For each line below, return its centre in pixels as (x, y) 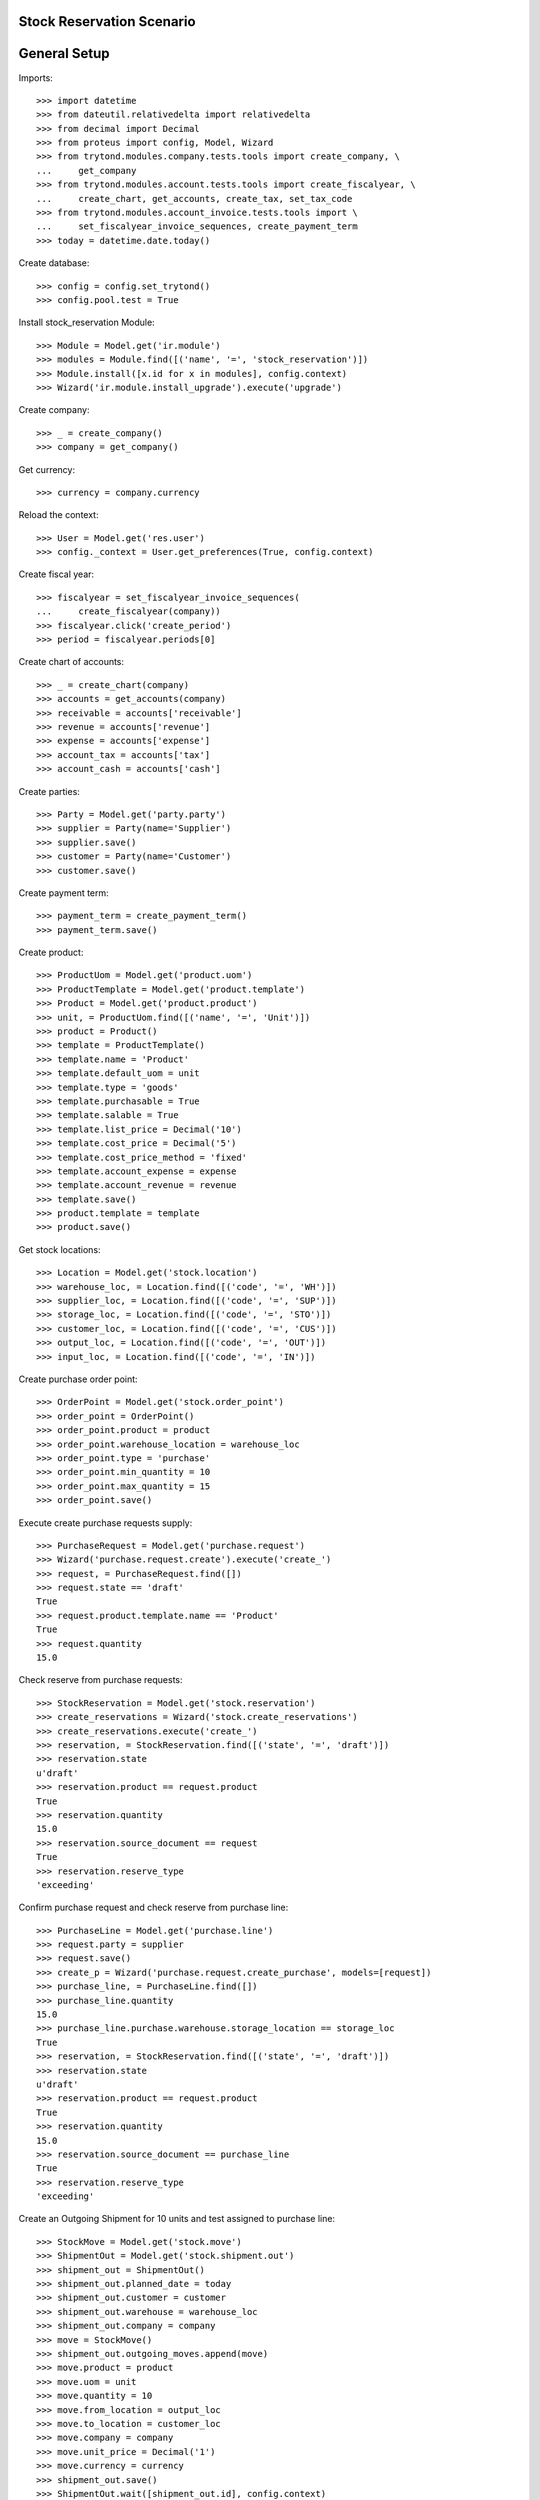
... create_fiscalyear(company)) (129, 611)
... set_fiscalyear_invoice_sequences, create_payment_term (197, 226)
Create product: (51, 952)
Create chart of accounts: (71, 662)
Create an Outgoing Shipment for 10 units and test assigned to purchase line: (176, 2219)
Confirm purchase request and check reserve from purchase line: (153, 1907)
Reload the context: (58, 515)
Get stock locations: (59, 1249)
